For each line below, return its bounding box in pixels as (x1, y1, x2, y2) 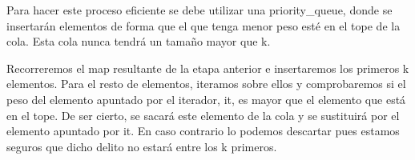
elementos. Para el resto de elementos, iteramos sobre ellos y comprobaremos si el (6, 75, 406, 92)
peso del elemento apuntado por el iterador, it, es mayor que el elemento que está (6, 90, 406, 107)
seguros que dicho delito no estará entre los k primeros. (6, 138, 277, 154)
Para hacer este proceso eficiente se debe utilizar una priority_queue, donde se (6, 2, 393, 18)
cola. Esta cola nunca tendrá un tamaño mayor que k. (6, 33, 271, 50)
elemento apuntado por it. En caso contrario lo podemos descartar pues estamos (6, 122, 400, 139)
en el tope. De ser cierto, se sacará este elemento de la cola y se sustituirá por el (6, 106, 400, 123)
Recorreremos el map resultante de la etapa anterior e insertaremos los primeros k (6, 59, 409, 76)
